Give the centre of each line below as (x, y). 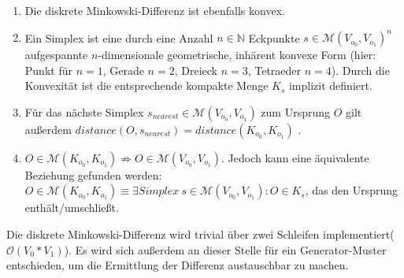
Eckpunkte (274, 37)
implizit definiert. (330, 85)
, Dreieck (196, 70)
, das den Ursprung (352, 190)
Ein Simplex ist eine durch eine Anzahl (119, 37)
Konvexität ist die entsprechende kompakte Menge (146, 85)
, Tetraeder (274, 70)
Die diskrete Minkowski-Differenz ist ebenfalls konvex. (155, 10)
